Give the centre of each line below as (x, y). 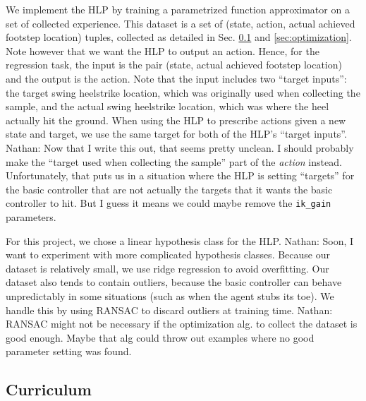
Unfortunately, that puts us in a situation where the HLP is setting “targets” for (180, 175)
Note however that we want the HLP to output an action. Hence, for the (163, 50)
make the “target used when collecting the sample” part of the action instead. (174, 161)
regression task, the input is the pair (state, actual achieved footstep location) (174, 65)
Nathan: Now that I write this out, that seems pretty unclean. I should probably (180, 147)
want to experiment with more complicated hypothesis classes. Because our (168, 255)
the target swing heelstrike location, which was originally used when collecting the (183, 92)
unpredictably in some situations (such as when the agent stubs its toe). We (170, 295)
